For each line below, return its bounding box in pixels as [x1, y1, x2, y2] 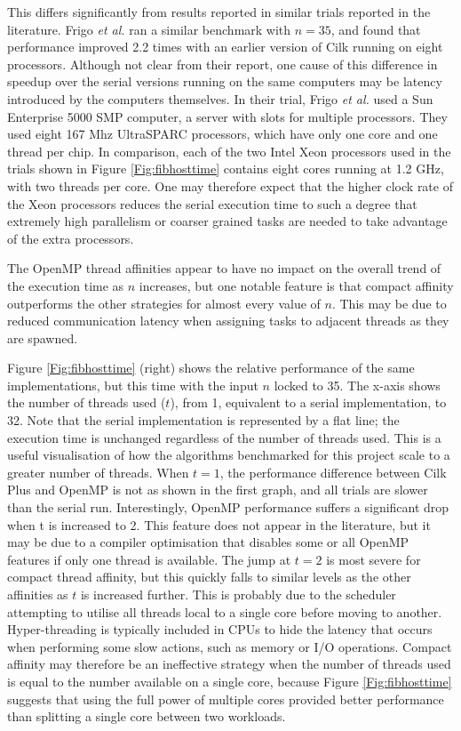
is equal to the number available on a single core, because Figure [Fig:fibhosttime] [7, 671, 452, 690]
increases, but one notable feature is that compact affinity [139, 276, 454, 294]
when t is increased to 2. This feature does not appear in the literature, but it [7, 515, 431, 534]
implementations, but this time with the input [7, 375, 258, 394]
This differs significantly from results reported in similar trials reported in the [7, 3, 431, 20]
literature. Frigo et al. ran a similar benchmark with [7, 20, 291, 38]
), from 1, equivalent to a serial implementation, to [170, 393, 447, 412]
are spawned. [7, 328, 78, 347]
